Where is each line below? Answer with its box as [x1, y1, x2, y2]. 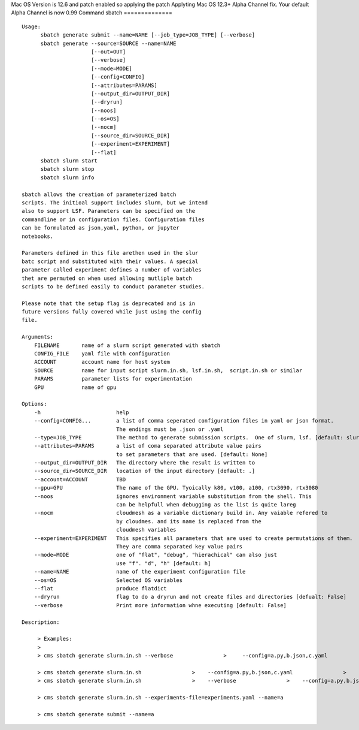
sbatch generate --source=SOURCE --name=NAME [40, 40, 177, 47]
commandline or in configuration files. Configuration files [22, 216, 205, 223]
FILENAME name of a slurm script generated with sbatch [34, 342, 221, 349]
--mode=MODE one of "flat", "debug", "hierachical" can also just [34, 551, 278, 559]
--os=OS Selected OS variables [34, 577, 182, 584]
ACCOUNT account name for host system [34, 358, 171, 366]
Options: [22, 400, 47, 408]
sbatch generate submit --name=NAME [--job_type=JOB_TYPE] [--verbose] [40, 32, 255, 38]
